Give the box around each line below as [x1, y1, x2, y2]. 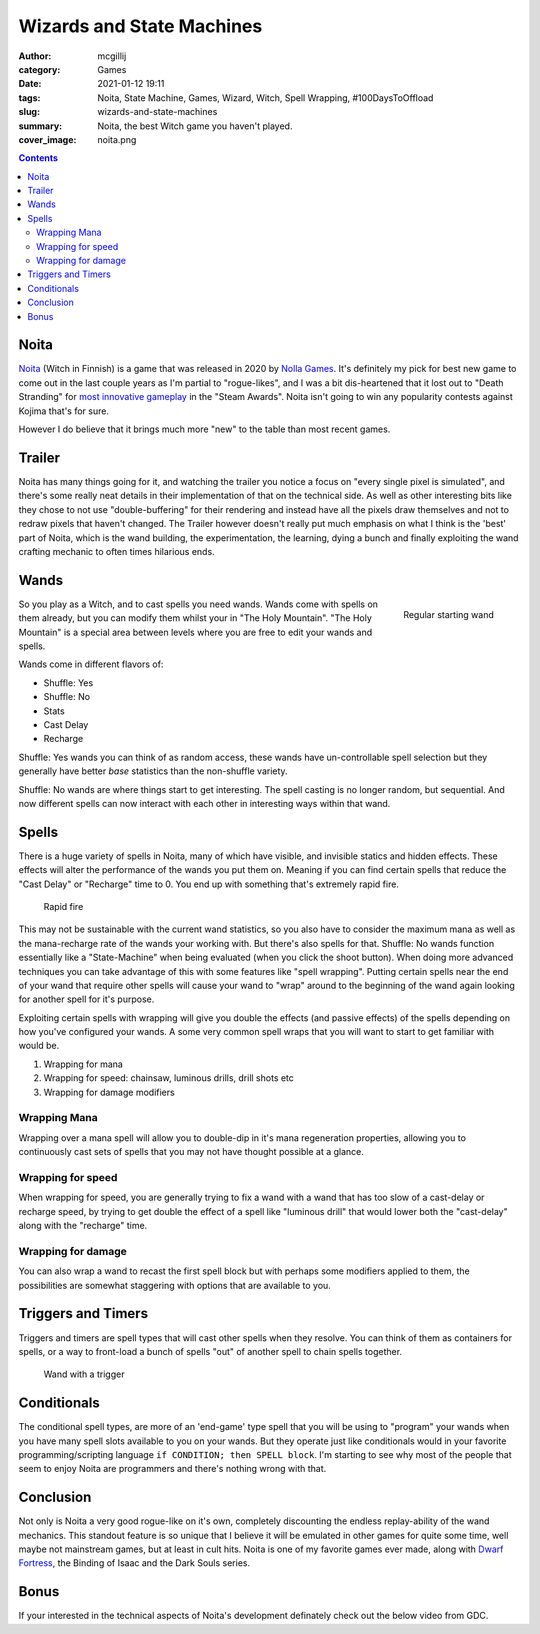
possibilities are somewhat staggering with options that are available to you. [18, 1279, 332, 1291]
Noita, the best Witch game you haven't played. [97, 120, 293, 132]
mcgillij [97, 50, 127, 62]
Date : [18, 78, 42, 90]
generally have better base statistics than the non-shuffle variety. [18, 765, 289, 777]
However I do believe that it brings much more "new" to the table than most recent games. [18, 423, 391, 435]
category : [18, 63, 61, 75]
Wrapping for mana [43, 1058, 124, 1070]
